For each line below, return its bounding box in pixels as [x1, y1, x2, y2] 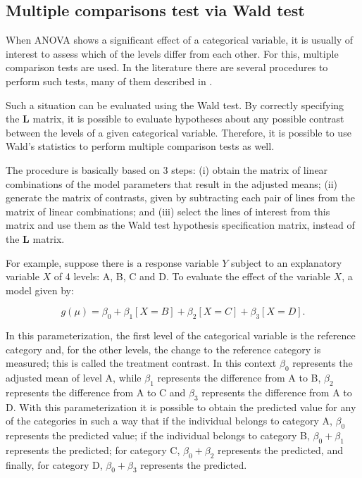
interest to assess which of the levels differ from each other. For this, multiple [6, 46, 339, 61]
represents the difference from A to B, [157, 370, 321, 385]
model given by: [6, 282, 74, 297]
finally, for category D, [6, 457, 103, 472]
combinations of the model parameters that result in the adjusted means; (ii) [6, 176, 338, 191]
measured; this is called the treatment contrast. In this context [6, 356, 277, 370]
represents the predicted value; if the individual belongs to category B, [6, 428, 310, 443]
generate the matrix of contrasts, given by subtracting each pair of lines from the [6, 190, 355, 205]
